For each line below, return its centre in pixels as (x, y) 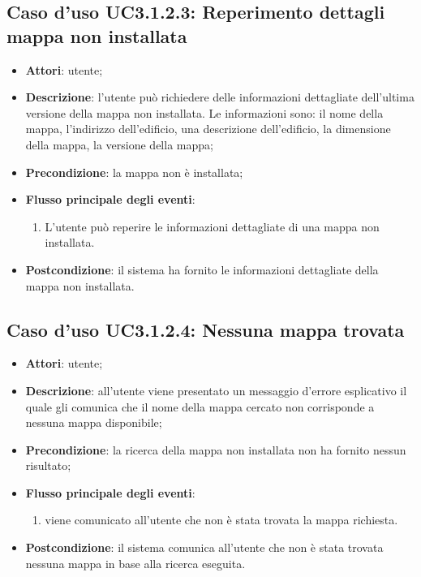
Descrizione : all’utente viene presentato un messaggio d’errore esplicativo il (216, 390)
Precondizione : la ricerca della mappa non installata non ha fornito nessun (216, 449)
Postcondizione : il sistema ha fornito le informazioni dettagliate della (202, 269)
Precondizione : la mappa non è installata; (134, 172)
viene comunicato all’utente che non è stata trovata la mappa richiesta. (221, 520)
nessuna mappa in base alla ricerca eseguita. (135, 563)
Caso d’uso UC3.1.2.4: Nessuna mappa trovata (206, 329)
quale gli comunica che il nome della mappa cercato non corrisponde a (200, 406)
